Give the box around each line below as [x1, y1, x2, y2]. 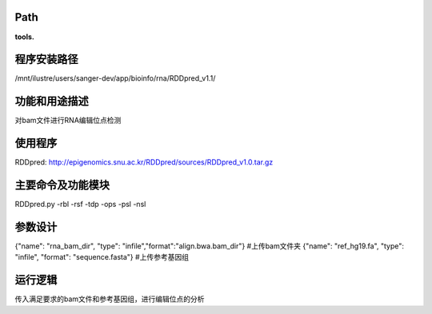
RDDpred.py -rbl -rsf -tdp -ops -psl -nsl [14, 200, 146, 209]
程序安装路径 [14, 53, 78, 66]
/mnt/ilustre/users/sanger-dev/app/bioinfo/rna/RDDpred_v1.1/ [14, 74, 216, 83]
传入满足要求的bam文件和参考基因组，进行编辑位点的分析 [14, 294, 205, 304]
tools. [14, 32, 35, 42]
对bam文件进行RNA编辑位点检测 [14, 116, 122, 125]
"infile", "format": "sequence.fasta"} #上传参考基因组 [14, 252, 190, 262]
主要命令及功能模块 [14, 178, 110, 192]
